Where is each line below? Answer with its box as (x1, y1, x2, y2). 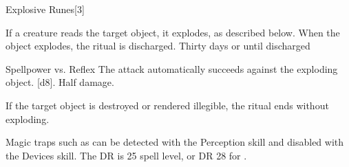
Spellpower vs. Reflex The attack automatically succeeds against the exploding (6, 61, 338, 76)
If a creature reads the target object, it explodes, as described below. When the (6, 25, 340, 39)
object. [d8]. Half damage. (6, 75, 114, 89)
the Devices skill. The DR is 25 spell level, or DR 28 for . (6, 148, 247, 162)
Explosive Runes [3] (6, 2, 85, 16)
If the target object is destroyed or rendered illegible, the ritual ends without (6, 98, 329, 112)
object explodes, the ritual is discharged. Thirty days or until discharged (6, 38, 310, 53)
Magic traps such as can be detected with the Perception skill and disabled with (6, 135, 344, 149)
